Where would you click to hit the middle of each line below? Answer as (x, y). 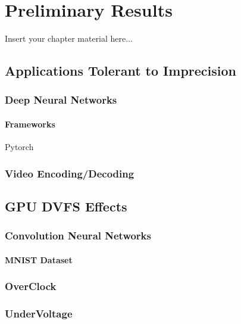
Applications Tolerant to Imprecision (121, 71)
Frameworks (30, 124)
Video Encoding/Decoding (70, 173)
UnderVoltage (39, 314)
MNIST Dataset (39, 259)
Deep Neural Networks (61, 100)
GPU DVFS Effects (66, 206)
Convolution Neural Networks (78, 236)
